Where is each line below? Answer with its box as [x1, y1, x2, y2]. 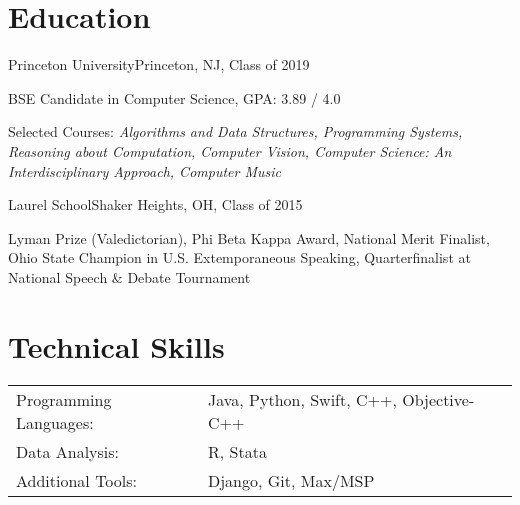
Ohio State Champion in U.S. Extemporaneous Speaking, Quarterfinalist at [8, 247, 471, 268]
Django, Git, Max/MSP [207, 468, 375, 492]
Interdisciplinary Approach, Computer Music [8, 160, 281, 181]
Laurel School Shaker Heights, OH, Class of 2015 [8, 194, 303, 215]
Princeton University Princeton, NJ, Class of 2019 [8, 54, 310, 75]
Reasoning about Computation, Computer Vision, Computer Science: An [8, 140, 452, 161]
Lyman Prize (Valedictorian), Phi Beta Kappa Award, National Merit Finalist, [8, 227, 490, 248]
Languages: [16, 410, 94, 434]
